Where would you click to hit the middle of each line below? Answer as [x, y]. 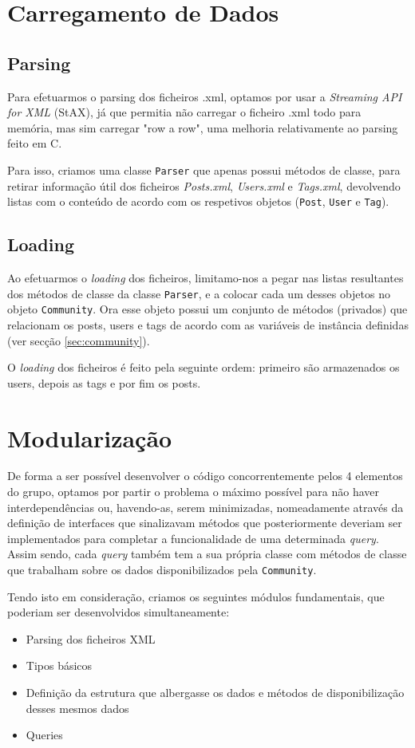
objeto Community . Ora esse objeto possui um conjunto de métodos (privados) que [207, 309]
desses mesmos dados [77, 708]
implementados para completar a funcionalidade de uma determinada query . [193, 538]
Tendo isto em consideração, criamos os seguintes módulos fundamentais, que [196, 596]
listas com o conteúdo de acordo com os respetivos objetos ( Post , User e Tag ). [198, 201]
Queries [44, 735]
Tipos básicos [59, 665]
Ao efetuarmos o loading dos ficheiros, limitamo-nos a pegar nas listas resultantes [206, 278]
